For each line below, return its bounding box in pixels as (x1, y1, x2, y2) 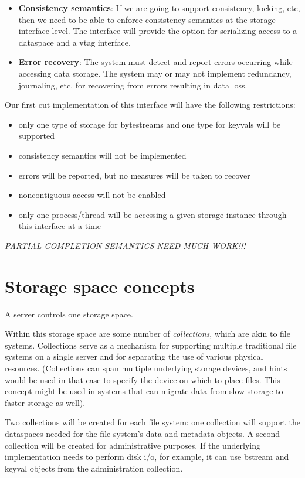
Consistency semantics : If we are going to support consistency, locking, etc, (18, 2, 300, 13)
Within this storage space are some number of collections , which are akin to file (5, 327, 290, 340)
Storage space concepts (5, 274, 195, 298)
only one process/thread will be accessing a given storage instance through (18, 208, 287, 220)
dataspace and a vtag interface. (18, 36, 131, 48)
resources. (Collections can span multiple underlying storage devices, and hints (5, 362, 287, 374)
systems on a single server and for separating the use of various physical (5, 350, 263, 363)
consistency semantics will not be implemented (18, 149, 187, 161)
